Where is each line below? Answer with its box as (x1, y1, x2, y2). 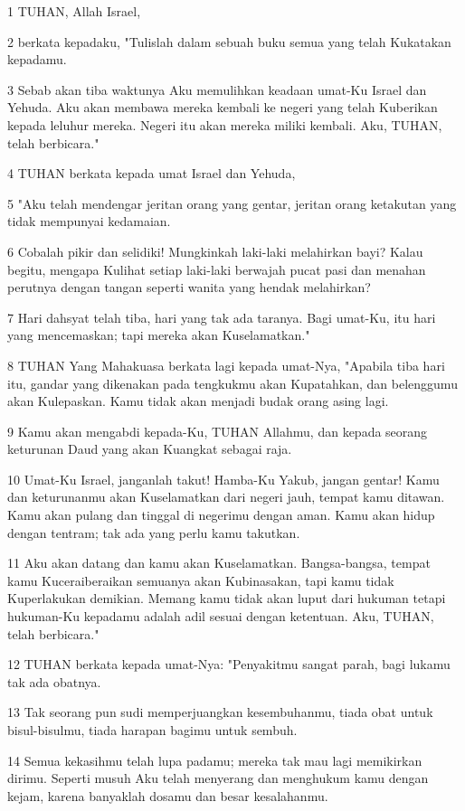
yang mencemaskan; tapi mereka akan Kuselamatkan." (7, 325, 310, 344)
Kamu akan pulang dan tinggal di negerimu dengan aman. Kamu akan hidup (7, 505, 435, 524)
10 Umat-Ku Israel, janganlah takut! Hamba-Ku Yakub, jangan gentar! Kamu (7, 469, 440, 488)
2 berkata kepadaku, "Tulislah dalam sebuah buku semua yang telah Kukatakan (7, 32, 451, 51)
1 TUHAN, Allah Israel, (7, 2, 141, 20)
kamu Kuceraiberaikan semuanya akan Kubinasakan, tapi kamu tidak (7, 571, 394, 589)
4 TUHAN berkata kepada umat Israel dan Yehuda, (7, 164, 296, 183)
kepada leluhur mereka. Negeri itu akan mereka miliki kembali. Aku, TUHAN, (7, 115, 442, 134)
